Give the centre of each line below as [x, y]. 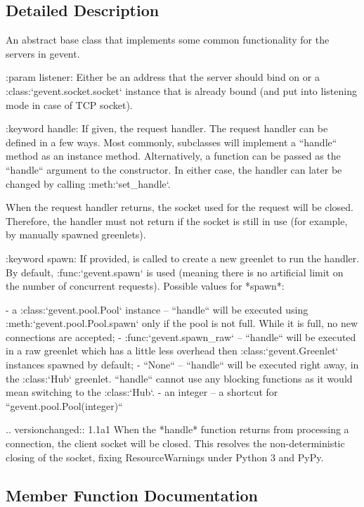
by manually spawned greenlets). [76, 235]
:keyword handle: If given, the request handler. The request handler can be [167, 128]
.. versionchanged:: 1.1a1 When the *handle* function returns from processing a [177, 429]
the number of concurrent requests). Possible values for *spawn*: [145, 286]
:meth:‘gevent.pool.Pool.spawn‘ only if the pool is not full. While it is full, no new [182, 323]
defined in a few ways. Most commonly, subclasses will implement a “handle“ [171, 142]
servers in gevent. [43, 53]
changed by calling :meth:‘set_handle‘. [88, 183]
